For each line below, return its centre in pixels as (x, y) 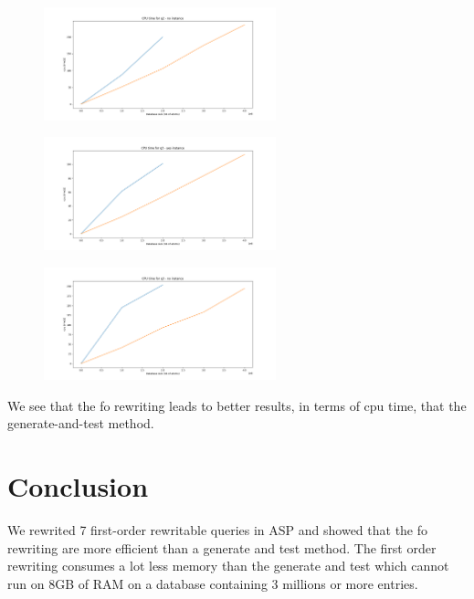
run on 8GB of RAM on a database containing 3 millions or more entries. (213, 583)
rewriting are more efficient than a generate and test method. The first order (222, 547)
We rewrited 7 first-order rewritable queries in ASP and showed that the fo (218, 530)
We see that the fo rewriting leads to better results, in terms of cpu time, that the (237, 405)
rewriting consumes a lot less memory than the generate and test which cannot (228, 566)
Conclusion (78, 486)
